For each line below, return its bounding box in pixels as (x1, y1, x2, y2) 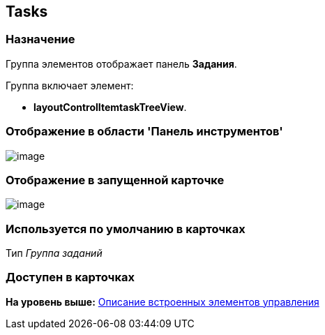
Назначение (6, 32, 75, 47)
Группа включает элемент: (6, 79, 134, 91)
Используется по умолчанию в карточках (6, 221, 245, 236)
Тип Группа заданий (6, 247, 103, 260)
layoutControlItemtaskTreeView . (33, 100, 187, 113)
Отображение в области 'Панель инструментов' (6, 124, 283, 139)
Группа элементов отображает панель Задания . (6, 57, 237, 70)
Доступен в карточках (6, 270, 135, 285)
